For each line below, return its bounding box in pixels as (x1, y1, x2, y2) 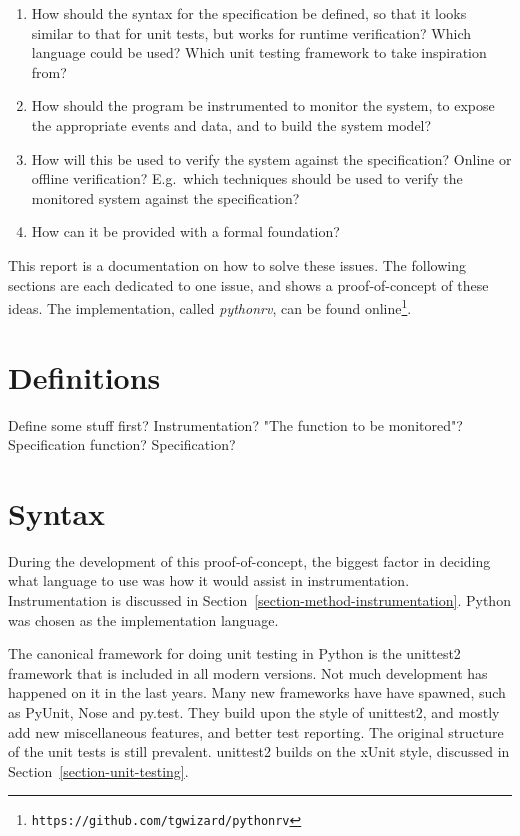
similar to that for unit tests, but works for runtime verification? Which (31, 22, 472, 43)
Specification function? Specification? (8, 434, 236, 455)
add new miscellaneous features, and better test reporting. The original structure (8, 721, 504, 742)
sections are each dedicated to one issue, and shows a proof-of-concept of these (8, 274, 489, 295)
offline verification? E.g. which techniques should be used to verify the (31, 168, 463, 189)
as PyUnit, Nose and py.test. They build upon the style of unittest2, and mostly (8, 701, 500, 722)
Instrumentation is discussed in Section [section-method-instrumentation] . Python (8, 590, 511, 610)
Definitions (8, 356, 161, 397)
